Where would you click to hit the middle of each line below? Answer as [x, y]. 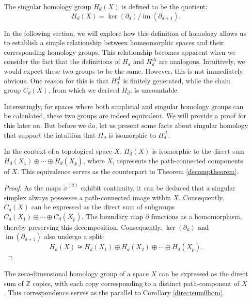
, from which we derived [84, 90]
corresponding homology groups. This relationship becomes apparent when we [120, 52]
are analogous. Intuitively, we [202, 61]
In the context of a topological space [58, 151]
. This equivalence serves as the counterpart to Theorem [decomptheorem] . [128, 171]
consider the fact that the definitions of [62, 61]
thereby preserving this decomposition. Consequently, [83, 227]
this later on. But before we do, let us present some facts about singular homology [126, 125]
